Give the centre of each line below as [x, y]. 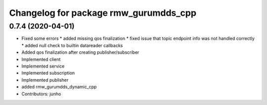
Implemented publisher [45, 80]
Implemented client [41, 59]
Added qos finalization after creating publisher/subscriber [80, 52]
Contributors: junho [41, 94]
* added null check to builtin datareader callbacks [72, 45]
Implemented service [43, 66]
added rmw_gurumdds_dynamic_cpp [59, 87]
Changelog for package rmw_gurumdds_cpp [103, 13]
